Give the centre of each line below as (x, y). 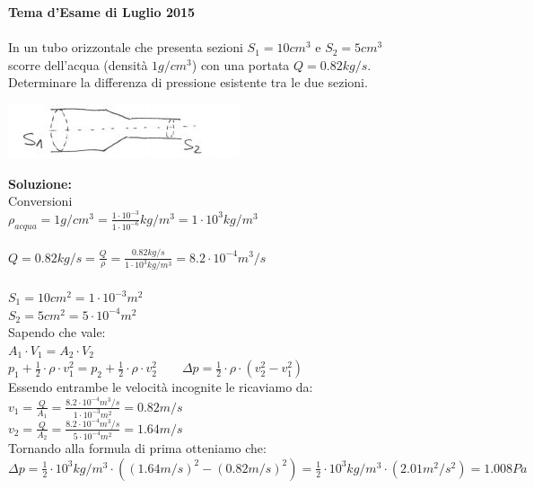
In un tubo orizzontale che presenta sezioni (126, 47)
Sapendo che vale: (57, 332)
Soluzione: (40, 183)
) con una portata (241, 64)
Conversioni (40, 201)
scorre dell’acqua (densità (78, 64)
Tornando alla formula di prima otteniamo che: (137, 448)
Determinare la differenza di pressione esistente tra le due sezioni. (188, 82)
